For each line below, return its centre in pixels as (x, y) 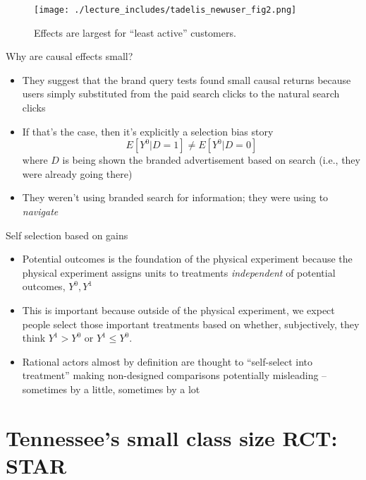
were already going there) (77, 173)
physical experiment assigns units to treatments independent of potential (179, 272)
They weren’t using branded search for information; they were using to (175, 197)
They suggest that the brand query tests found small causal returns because (187, 79)
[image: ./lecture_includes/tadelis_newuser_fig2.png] (165, 10)
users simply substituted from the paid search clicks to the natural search (181, 94)
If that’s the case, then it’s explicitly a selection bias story (148, 131)
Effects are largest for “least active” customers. (135, 32)
